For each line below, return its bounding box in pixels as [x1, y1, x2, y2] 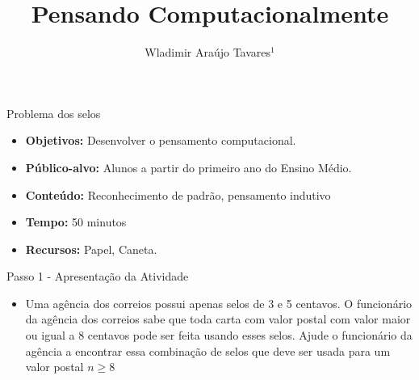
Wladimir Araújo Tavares [145, 44, 271, 61]
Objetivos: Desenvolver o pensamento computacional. [25, 132, 296, 149]
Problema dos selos [6, 104, 101, 121]
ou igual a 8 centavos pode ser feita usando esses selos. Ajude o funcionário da [25, 327, 413, 344]
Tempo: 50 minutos [25, 213, 127, 230]
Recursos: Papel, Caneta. [25, 240, 157, 257]
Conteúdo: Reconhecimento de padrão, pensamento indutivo [25, 186, 331, 203]
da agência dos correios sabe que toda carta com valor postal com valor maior [25, 310, 411, 327]
